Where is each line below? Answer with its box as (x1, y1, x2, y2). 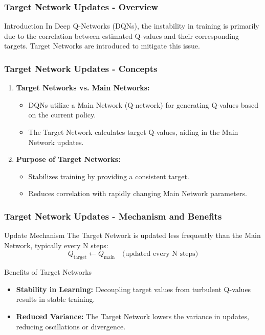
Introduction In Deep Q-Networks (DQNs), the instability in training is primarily (4, 20, 259, 31)
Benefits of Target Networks (4, 267, 92, 277)
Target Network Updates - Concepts (4, 62, 158, 75)
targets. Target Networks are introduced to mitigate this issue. (4, 40, 200, 51)
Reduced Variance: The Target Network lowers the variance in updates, (16, 310, 249, 321)
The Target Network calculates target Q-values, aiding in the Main (28, 127, 238, 137)
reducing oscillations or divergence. (16, 321, 126, 331)
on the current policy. (28, 109, 96, 120)
